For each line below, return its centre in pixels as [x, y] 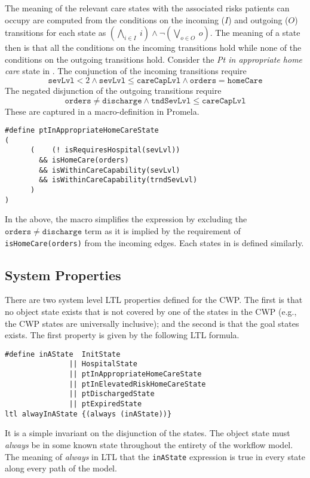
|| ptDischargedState [112, 394]
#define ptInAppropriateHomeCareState [82, 131]
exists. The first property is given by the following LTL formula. [122, 335]
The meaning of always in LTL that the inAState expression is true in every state [155, 456]
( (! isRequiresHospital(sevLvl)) [105, 150]
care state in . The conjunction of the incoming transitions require [126, 71]
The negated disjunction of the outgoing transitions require [113, 90]
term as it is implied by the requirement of [162, 231]
